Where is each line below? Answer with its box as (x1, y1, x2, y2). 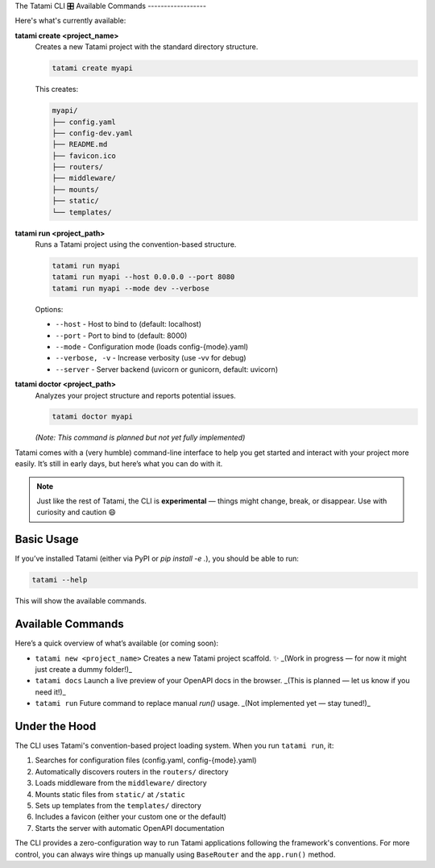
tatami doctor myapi (52, 412, 133, 421)
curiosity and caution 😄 (36, 507, 116, 517)
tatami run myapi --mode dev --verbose (52, 283, 209, 293)
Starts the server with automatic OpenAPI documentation (35, 823, 225, 833)
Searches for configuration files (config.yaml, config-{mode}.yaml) (35, 755, 257, 766)
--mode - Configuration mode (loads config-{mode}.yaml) (55, 341, 249, 351)
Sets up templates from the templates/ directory (35, 801, 201, 811)
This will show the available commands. (14, 596, 147, 606)
